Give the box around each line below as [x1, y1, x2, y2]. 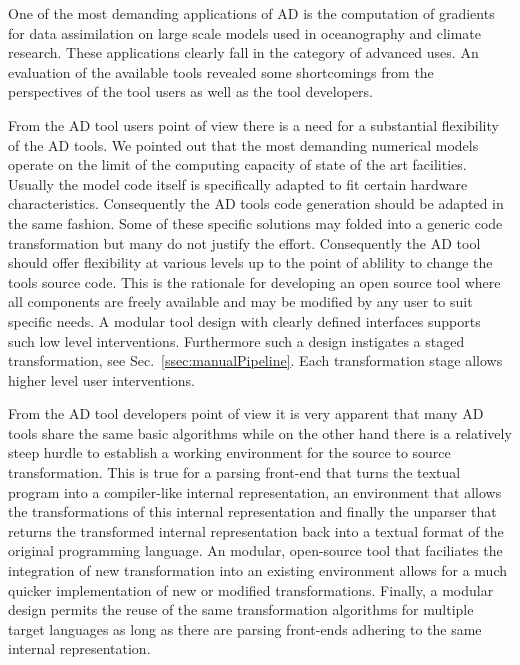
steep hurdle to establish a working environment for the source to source [8, 442, 451, 463]
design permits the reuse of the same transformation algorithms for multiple [8, 599, 474, 620]
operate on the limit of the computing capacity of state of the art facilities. [8, 154, 467, 175]
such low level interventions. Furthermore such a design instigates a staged [8, 330, 465, 351]
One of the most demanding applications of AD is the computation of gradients [8, 3, 495, 23]
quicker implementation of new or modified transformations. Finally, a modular [8, 579, 494, 600]
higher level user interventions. [8, 369, 195, 390]
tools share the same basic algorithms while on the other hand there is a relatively [8, 422, 512, 443]
